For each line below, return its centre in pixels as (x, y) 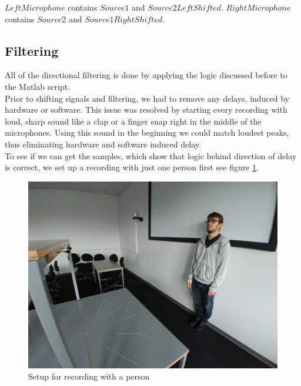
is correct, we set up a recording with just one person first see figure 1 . (132, 167)
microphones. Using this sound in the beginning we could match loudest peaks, (147, 132)
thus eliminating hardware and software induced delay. (103, 144)
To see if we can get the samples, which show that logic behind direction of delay (151, 155)
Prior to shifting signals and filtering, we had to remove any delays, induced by (147, 98)
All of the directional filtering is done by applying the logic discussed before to (146, 75)
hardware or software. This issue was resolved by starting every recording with (146, 110)
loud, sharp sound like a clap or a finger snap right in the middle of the (133, 121)
